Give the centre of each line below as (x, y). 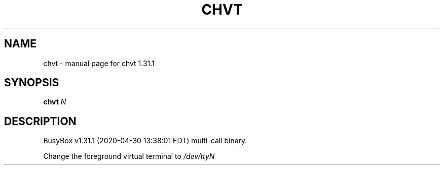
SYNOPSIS (32, 83)
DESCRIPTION (40, 121)
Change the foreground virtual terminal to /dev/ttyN (129, 156)
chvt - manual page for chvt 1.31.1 (99, 63)
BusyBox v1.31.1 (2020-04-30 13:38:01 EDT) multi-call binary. (145, 141)
